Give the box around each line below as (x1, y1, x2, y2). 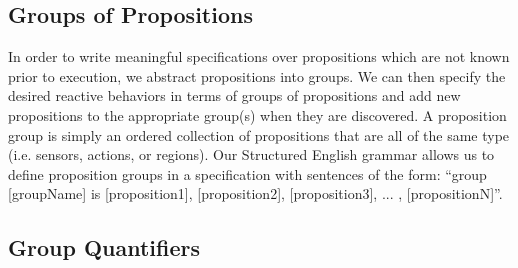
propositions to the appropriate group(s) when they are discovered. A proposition (8, 104, 507, 125)
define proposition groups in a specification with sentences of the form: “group (8, 163, 487, 184)
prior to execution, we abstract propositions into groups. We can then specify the (8, 65, 506, 86)
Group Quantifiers (8, 232, 201, 263)
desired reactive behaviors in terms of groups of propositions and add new (8, 85, 461, 106)
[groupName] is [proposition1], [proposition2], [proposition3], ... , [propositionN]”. (8, 183, 503, 204)
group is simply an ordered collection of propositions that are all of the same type (8, 124, 510, 145)
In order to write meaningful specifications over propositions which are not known (8, 46, 510, 67)
